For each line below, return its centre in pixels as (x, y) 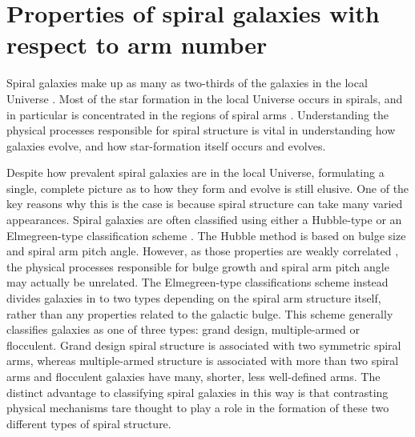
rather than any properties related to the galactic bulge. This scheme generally (200, 313)
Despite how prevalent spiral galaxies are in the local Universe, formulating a (195, 172)
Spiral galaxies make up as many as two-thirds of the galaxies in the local (187, 83)
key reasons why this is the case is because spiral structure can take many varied (205, 204)
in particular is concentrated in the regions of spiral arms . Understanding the (198, 114)
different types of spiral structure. (89, 423)
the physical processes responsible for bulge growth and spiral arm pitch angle (198, 266)
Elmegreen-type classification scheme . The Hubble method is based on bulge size (206, 235)
